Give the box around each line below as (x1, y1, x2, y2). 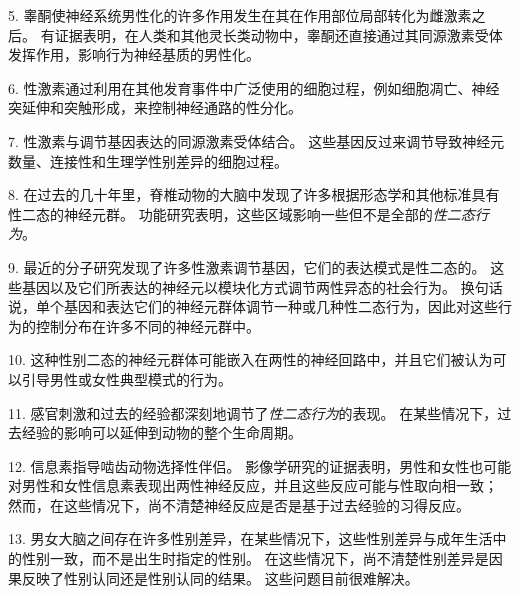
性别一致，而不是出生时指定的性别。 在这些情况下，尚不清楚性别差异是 (21, 548, 489, 569)
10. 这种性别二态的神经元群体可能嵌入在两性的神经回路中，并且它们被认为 (8, 349, 493, 370)
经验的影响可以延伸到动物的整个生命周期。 (21, 422, 302, 443)
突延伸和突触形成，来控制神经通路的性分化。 (8, 97, 302, 118)
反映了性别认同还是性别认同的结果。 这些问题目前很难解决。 (21, 567, 419, 588)
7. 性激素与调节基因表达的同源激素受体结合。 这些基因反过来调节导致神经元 (8, 130, 505, 151)
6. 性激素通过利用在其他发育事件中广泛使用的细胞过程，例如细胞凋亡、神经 (8, 77, 500, 98)
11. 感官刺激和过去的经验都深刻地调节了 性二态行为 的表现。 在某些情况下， (8, 402, 498, 423)
